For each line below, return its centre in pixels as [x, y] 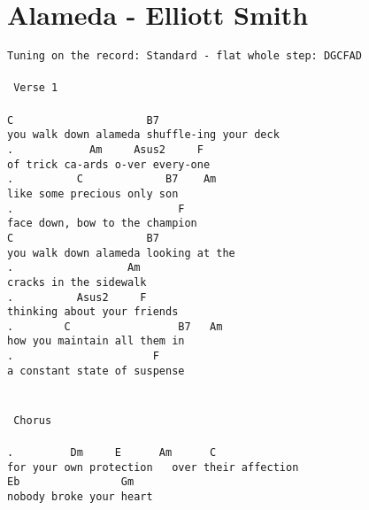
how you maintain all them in [96, 341]
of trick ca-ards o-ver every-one [109, 164]
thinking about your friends [93, 312]
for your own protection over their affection [153, 467]
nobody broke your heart [80, 496]
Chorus [33, 420]
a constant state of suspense [96, 371]
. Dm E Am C [112, 452]
